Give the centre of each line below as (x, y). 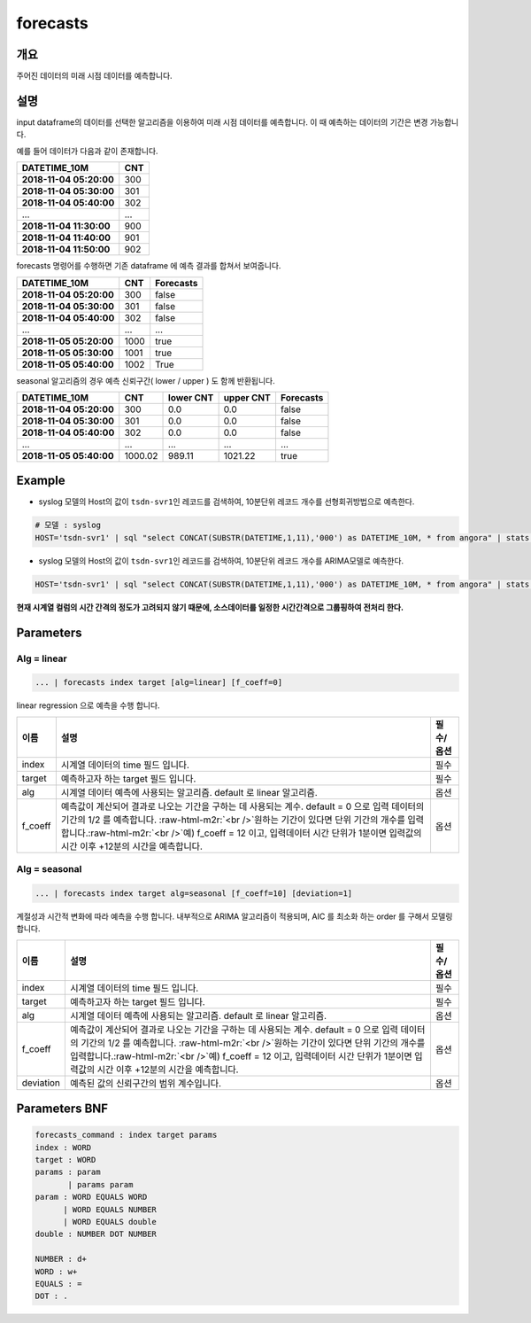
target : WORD (65, 1160)
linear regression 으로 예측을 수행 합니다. (88, 705)
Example (41, 481)
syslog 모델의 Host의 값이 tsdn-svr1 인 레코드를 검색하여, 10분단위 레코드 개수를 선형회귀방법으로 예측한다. (227, 502)
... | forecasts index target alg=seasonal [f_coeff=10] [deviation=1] (194, 893)
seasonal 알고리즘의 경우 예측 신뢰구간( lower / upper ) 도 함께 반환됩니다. (146, 380)
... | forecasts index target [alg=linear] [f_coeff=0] (159, 683)
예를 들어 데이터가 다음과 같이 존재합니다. (87, 151)
